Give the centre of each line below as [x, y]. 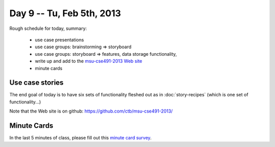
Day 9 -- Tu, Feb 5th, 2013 [65, 13]
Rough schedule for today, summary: [48, 28]
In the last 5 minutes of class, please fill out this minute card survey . [80, 138]
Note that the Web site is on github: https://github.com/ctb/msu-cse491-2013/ [91, 111]
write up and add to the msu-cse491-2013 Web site [89, 61]
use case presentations [59, 40]
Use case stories [36, 83]
